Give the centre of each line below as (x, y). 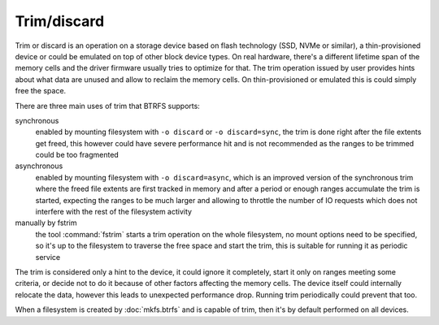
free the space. (41, 91)
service (48, 257)
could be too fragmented (77, 155)
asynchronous (39, 166)
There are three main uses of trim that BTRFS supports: (108, 106)
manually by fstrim (46, 223)
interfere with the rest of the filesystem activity (114, 212)
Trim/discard (60, 21)
